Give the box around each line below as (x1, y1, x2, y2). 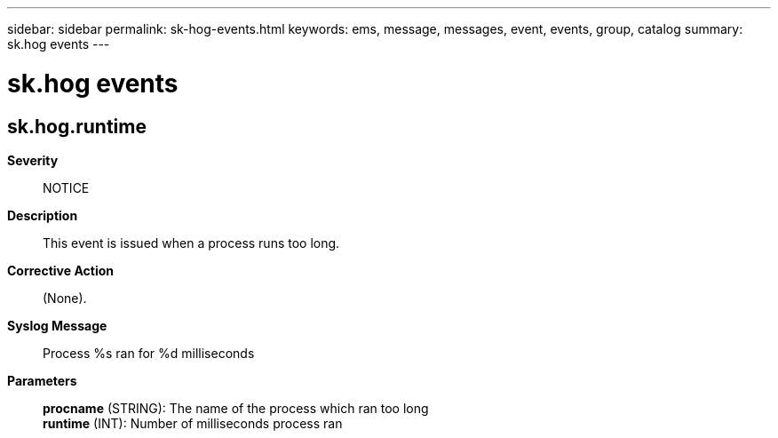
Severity (7, 152, 59, 168)
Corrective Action (7, 262, 114, 278)
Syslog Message (7, 317, 107, 333)
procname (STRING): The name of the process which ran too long (43, 400, 429, 416)
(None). (43, 290, 87, 306)
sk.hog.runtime (7, 115, 147, 138)
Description (7, 207, 78, 223)
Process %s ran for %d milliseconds (43, 345, 255, 361)
